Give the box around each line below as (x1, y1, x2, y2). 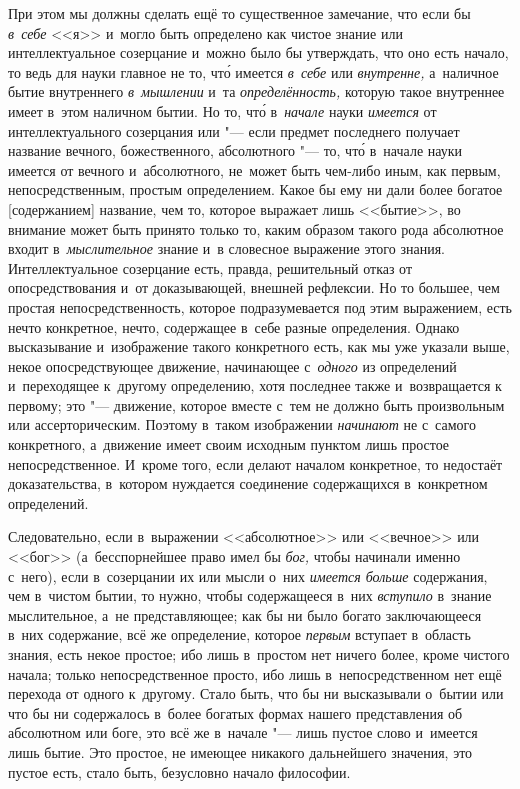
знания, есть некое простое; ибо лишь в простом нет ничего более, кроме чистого (8, 644, 510, 664)
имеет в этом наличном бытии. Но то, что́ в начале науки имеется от (8, 100, 437, 121)
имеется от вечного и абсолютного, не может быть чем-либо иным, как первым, (8, 159, 501, 180)
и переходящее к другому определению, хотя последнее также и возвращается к (8, 375, 502, 396)
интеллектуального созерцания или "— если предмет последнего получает (8, 120, 460, 141)
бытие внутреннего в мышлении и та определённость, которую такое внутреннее (8, 81, 505, 102)
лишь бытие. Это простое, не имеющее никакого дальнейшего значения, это (8, 741, 473, 762)
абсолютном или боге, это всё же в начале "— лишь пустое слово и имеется (8, 722, 478, 743)
